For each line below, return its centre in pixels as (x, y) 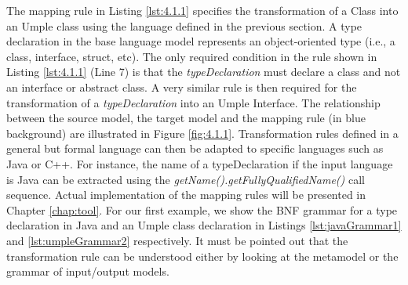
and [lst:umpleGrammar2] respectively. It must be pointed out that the (177, 240)
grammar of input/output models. (88, 271)
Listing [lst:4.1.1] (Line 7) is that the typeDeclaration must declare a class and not (204, 72)
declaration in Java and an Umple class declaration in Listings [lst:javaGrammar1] (204, 225)
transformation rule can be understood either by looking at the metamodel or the (202, 256)
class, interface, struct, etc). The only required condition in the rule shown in (192, 56)
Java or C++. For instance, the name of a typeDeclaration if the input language (200, 163)
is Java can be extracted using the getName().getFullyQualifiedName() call (186, 179)
